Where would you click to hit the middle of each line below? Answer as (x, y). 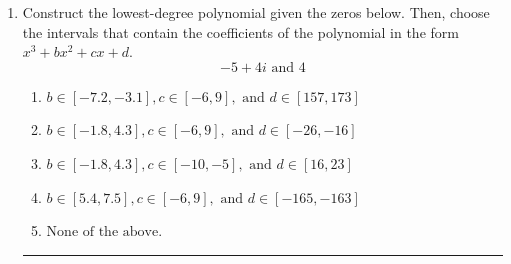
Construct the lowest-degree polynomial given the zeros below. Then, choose (256, 12)
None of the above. (104, 232)
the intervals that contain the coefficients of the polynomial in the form (240, 31)
